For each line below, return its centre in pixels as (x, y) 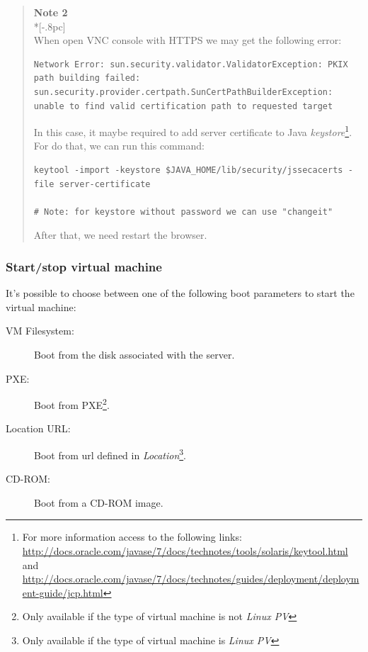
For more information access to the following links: (132, 537)
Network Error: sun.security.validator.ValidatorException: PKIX (191, 64)
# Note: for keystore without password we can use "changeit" (183, 212)
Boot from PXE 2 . (72, 404)
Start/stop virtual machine (84, 266)
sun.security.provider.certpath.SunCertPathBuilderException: (183, 92)
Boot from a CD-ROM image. (99, 502)
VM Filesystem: (40, 331)
